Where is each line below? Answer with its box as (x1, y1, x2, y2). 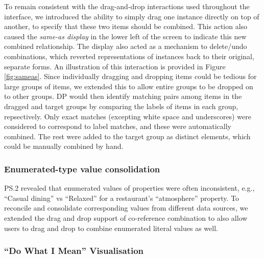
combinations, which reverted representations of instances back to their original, (4, 50, 254, 61)
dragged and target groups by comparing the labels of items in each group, (4, 100, 238, 111)
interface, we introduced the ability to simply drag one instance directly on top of (4, 11, 259, 21)
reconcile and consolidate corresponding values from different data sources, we (4, 202, 248, 213)
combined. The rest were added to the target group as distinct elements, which (4, 131, 251, 141)
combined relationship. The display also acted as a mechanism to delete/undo (4, 41, 247, 51)
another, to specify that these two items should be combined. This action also (4, 21, 248, 32)
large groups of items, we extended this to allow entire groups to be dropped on (4, 81, 253, 91)
